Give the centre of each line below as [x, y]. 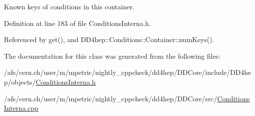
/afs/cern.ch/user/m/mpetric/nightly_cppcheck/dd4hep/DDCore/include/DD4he [127, 72]
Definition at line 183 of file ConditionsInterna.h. [78, 23]
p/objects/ [20, 81]
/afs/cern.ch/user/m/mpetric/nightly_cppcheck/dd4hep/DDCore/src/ [111, 98]
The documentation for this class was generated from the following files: [112, 56]
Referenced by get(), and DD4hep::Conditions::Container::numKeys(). [109, 39]
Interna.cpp [21, 108]
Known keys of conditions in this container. [69, 6]
